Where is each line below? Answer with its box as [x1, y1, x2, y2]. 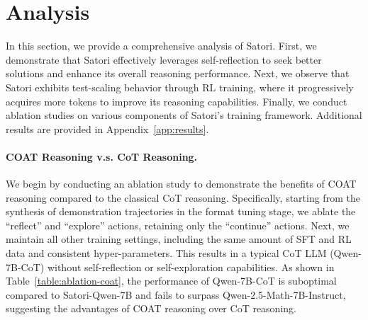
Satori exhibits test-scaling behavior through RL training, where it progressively [6, 79, 354, 94]
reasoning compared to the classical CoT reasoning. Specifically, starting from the [6, 190, 360, 205]
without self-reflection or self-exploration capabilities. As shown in [47, 259, 335, 274]
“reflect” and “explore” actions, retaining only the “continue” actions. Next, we [6, 217, 350, 232]
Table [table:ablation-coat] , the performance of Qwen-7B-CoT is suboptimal [6, 273, 337, 288]
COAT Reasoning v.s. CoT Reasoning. [6, 149, 198, 164]
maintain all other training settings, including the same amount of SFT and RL [6, 232, 352, 246]
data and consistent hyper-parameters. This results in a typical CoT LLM [6, 246, 327, 261]
